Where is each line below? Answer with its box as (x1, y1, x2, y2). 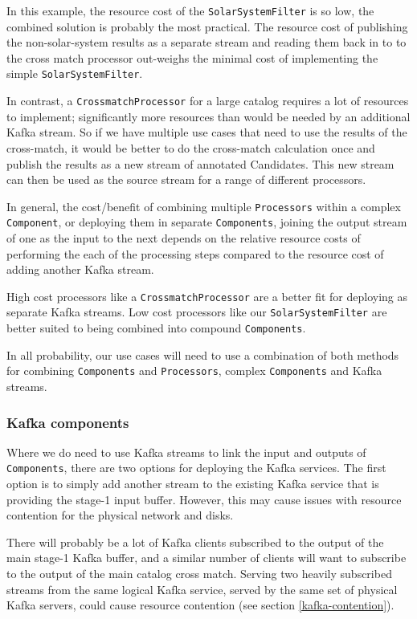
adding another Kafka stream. (6, 261, 154, 278)
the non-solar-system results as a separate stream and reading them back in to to (6, 34, 407, 51)
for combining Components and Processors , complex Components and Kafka (6, 362, 382, 379)
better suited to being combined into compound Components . (6, 320, 306, 336)
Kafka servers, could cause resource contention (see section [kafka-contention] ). (6, 597, 395, 613)
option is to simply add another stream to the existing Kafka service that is (6, 475, 379, 492)
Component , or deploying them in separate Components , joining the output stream (6, 214, 407, 230)
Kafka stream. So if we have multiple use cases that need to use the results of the (6, 124, 407, 140)
